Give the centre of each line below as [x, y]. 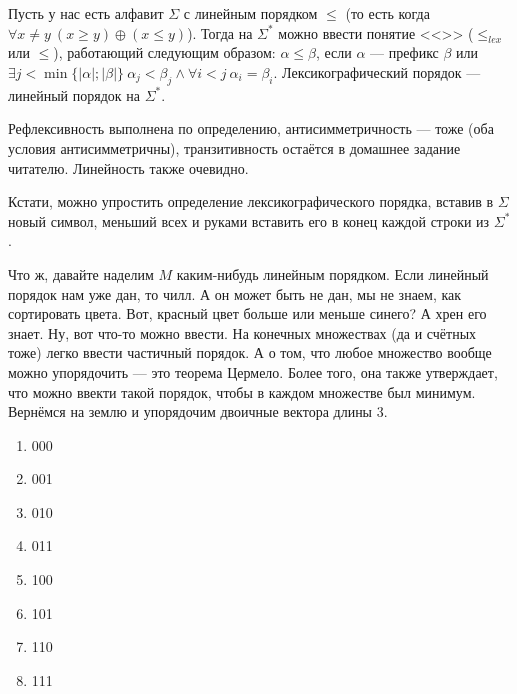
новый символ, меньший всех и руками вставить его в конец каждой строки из [249, 220]
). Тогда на [220, 32]
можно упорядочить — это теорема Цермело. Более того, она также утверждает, [253, 371]
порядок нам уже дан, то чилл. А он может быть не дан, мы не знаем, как [235, 293]
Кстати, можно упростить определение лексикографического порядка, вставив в [251, 201]
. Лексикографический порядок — [377, 71]
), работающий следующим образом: [164, 52]
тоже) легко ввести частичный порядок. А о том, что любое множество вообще [250, 352]
